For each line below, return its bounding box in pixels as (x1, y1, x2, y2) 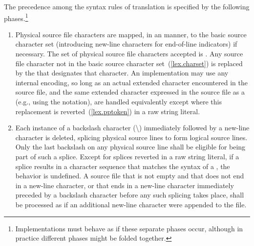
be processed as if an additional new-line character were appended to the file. (15, 199, 247, 209)
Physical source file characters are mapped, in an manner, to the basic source (15, 29, 247, 39)
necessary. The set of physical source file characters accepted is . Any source (15, 49, 243, 59)
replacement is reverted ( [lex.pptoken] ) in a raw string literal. (15, 106, 200, 116)
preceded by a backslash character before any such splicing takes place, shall (15, 190, 244, 200)
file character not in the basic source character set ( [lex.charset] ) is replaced (15, 58, 243, 68)
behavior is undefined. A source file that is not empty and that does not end (15, 171, 244, 181)
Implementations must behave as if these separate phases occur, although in (15, 223, 243, 233)
